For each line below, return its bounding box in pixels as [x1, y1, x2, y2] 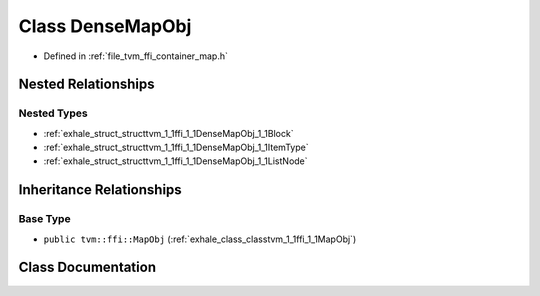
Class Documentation [18, 259, 157, 276]
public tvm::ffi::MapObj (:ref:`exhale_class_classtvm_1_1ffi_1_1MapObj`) [43, 233, 357, 245]
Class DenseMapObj [18, 15, 192, 37]
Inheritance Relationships [18, 181, 182, 199]
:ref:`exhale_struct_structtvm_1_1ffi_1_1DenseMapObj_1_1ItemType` [43, 141, 309, 154]
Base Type [18, 212, 71, 226]
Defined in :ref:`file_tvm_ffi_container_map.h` [43, 50, 229, 62]
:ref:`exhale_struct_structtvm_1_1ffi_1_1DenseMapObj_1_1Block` [43, 127, 294, 139]
